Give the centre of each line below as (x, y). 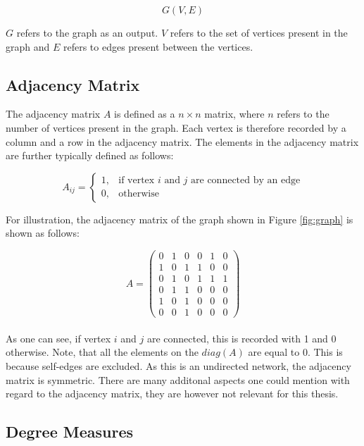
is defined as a (145, 114)
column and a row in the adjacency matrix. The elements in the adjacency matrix (182, 141)
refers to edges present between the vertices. (158, 46)
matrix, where (234, 114)
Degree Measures (70, 432)
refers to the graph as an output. (87, 32)
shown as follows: (43, 233)
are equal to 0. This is (295, 352)
